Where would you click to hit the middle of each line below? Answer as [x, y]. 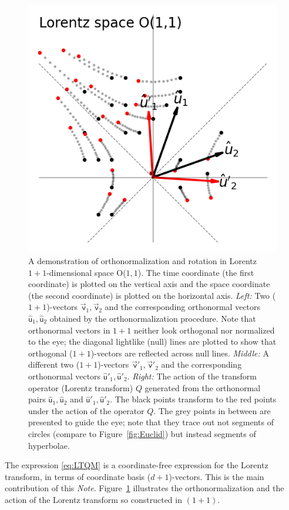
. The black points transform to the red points [193, 399]
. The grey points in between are [212, 410]
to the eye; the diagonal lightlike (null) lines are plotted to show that [152, 341]
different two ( [54, 364]
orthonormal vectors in [69, 330]
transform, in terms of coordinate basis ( [78, 476]
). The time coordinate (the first [196, 272]
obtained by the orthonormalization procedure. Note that [153, 319]
